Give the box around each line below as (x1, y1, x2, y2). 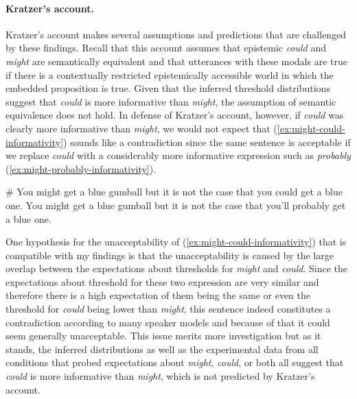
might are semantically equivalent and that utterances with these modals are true (5, 53, 347, 68)
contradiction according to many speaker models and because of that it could (5, 315, 330, 329)
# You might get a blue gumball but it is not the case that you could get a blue (5, 184, 343, 199)
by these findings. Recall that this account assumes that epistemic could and (5, 40, 327, 55)
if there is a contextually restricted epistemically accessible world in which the (5, 67, 334, 82)
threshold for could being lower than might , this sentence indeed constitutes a (5, 302, 331, 316)
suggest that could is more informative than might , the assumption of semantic (5, 94, 336, 108)
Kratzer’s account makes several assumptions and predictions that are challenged (5, 27, 347, 41)
